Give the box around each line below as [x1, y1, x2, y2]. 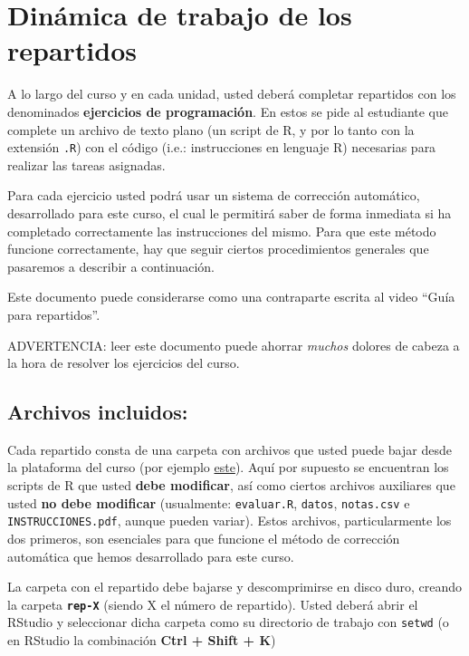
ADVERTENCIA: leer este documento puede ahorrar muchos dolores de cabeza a [7, 335, 460, 354]
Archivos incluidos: [7, 398, 188, 426]
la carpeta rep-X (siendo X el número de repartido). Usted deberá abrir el [7, 594, 418, 613]
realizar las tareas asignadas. [7, 155, 166, 174]
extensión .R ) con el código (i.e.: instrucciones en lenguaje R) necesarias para [7, 138, 436, 157]
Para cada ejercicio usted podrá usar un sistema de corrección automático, [7, 186, 420, 205]
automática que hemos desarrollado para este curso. [7, 546, 294, 565]
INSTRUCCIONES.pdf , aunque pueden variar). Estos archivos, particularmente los [7, 511, 452, 530]
